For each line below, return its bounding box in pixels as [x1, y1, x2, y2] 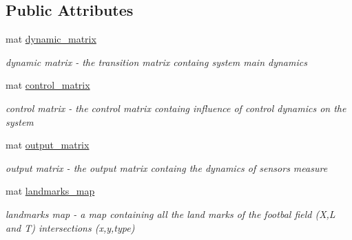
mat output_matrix [6, 138, 90, 152]
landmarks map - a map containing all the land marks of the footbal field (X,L [6, 206, 335, 221]
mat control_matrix [6, 78, 90, 92]
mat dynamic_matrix [6, 32, 96, 46]
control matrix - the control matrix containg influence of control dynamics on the [6, 100, 346, 115]
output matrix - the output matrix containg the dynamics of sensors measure [6, 160, 328, 175]
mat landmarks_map [6, 184, 95, 198]
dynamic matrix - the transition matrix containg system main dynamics [6, 54, 307, 69]
